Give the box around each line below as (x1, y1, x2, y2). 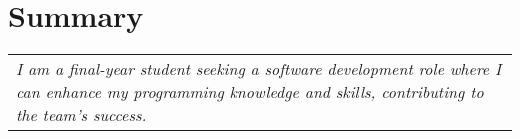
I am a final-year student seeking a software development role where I (16, 57, 502, 81)
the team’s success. (16, 103, 147, 127)
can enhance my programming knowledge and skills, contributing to (16, 80, 484, 104)
